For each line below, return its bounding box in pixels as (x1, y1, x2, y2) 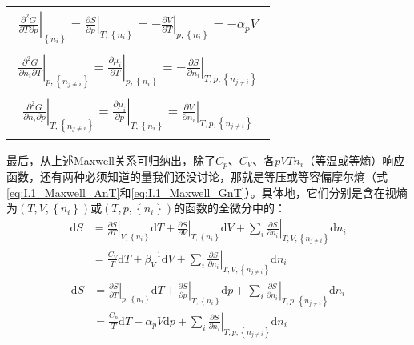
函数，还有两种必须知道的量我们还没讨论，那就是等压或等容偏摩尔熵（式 (6, 168, 388, 185)
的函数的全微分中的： (174, 199, 287, 216)
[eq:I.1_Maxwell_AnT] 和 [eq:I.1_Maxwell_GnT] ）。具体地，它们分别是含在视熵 (6, 183, 408, 200)
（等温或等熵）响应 (303, 151, 405, 168)
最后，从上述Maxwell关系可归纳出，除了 (6, 151, 215, 168)
